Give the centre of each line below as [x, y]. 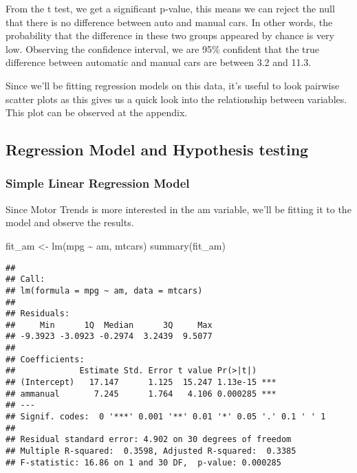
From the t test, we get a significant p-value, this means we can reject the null [170, 8]
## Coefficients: [45, 359]
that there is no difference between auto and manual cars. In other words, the [169, 22]
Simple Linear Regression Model [98, 183]
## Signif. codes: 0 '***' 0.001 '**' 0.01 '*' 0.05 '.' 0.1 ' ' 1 [166, 417]
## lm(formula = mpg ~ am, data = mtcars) [104, 290]
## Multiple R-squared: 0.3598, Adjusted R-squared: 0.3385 [151, 451]
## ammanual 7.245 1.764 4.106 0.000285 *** [141, 394]
